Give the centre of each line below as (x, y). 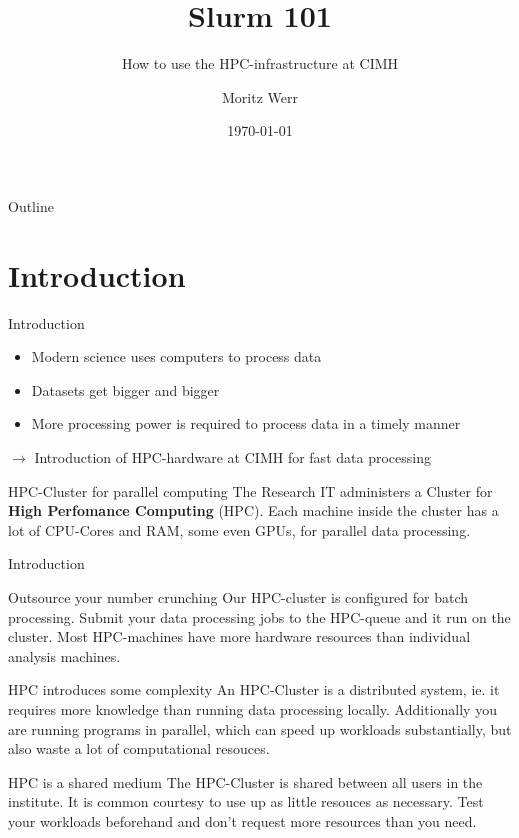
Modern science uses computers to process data (176, 356)
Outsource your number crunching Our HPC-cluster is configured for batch (238, 596)
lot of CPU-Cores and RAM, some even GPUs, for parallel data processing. (239, 529)
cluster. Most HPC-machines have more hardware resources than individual (239, 636)
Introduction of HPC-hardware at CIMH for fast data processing (232, 457)
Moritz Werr (260, 96)
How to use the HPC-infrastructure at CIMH (260, 63)
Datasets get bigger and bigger (125, 389)
